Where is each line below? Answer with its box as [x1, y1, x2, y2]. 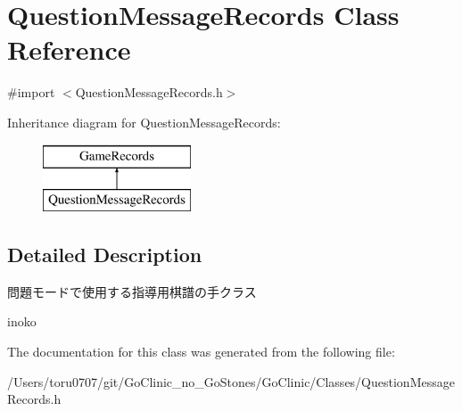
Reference [7, 31, 131, 68]
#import [7, 83, 55, 102]
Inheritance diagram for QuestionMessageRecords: [7, 112, 281, 131]
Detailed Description [7, 241, 202, 268]
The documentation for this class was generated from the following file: [7, 342, 395, 361]
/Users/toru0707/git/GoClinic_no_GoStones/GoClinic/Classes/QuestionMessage [7, 372, 455, 390]
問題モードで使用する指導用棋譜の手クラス [7, 282, 257, 300]
